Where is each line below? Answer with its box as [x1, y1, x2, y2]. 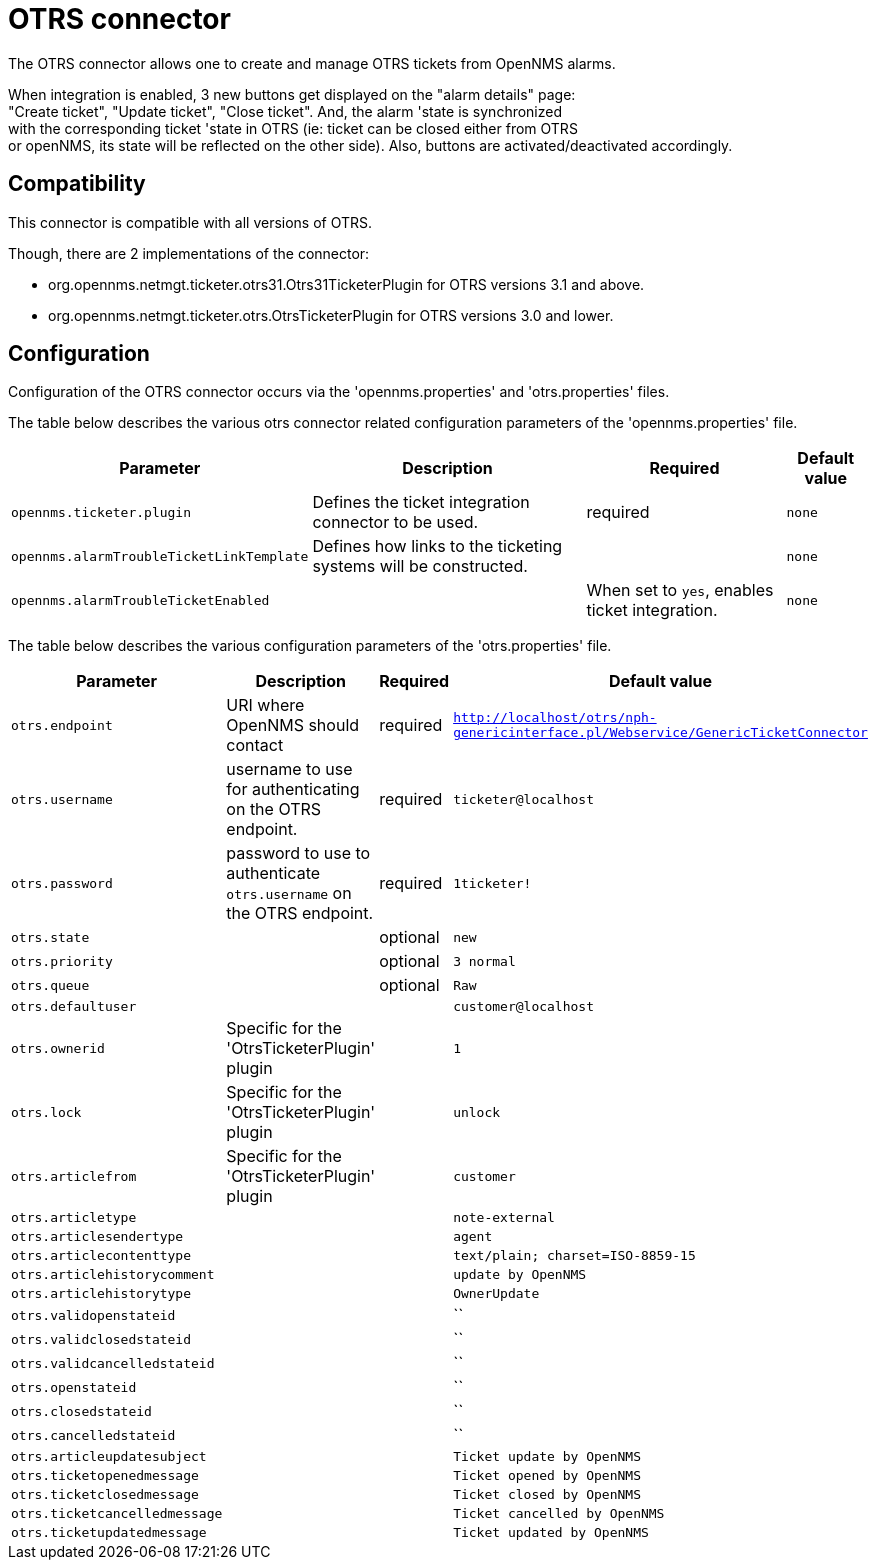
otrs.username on [226, 883, 352, 904]
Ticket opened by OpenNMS [453, 1468, 641, 1484]
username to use [226, 759, 353, 780]
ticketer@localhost [453, 791, 595, 807]
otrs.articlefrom [11, 1168, 137, 1184]
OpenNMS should [226, 715, 360, 736]
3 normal [453, 953, 516, 969]
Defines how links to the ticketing [312, 536, 563, 557]
